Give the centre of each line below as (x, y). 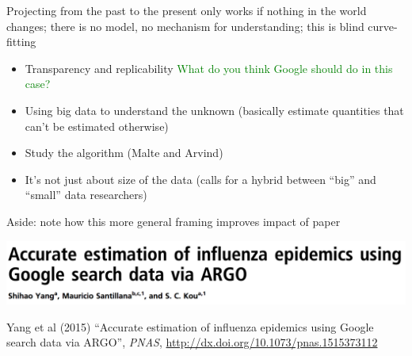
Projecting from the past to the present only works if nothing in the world (187, 10)
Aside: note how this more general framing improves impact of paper (174, 221)
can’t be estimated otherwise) (97, 126)
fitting (21, 42)
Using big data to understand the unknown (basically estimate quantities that (214, 110)
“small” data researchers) (86, 195)
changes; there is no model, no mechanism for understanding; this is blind (185, 26)
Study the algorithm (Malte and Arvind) (124, 153)
